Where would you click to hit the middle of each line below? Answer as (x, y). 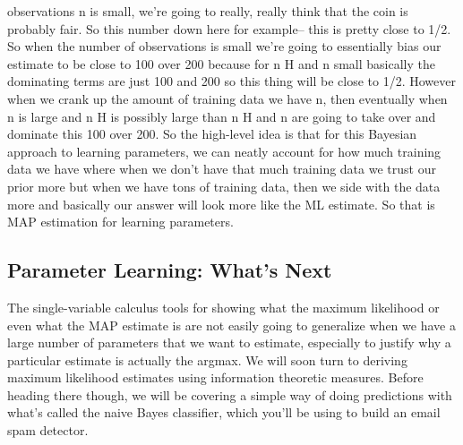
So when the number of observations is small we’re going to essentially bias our (224, 46)
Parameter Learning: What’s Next (170, 270)
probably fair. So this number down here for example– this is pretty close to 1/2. (229, 28)
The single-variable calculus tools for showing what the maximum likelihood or (223, 307)
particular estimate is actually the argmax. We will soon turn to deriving (207, 359)
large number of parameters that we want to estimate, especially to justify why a (229, 342)
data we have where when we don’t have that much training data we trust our (222, 169)
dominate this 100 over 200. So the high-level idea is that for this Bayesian (212, 134)
